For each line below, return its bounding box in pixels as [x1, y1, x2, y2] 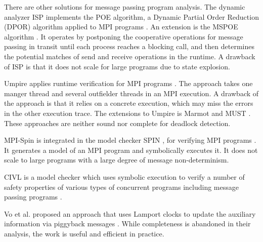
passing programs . [4, 191, 62, 202]
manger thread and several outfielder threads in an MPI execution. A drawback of [4, 88, 259, 98]
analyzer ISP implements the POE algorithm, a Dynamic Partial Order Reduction [4, 11, 259, 22]
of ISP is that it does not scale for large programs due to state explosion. [4, 61, 230, 71]
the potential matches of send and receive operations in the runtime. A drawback [4, 51, 255, 61]
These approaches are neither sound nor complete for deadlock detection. [4, 117, 231, 128]
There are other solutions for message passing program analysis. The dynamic [4, 2, 245, 12]
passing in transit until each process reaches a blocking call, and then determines [4, 41, 254, 52]
